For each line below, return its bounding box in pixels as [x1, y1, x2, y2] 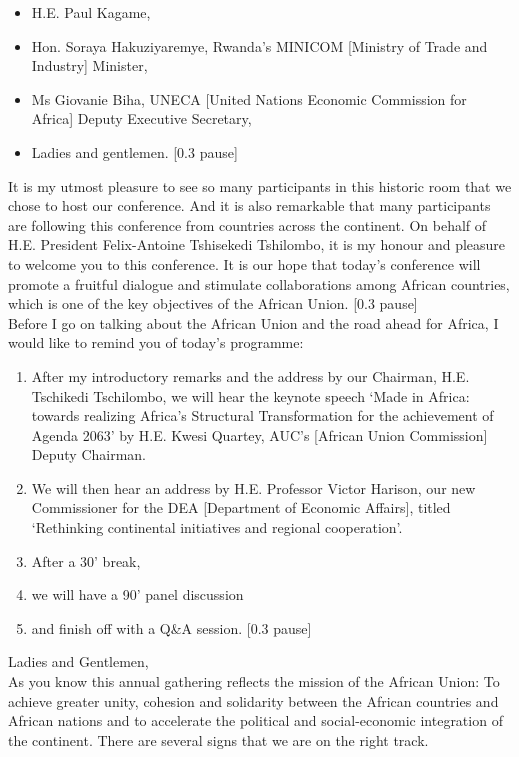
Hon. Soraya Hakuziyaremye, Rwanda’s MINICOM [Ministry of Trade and [31, 35, 488, 56]
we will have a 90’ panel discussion [31, 584, 244, 605]
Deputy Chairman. [31, 444, 146, 465]
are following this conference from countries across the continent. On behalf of [8, 214, 487, 235]
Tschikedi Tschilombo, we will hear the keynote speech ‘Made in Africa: [31, 385, 470, 406]
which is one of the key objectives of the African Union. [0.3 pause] [8, 293, 418, 314]
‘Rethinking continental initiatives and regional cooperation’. [31, 517, 403, 538]
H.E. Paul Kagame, [31, 2, 151, 22]
